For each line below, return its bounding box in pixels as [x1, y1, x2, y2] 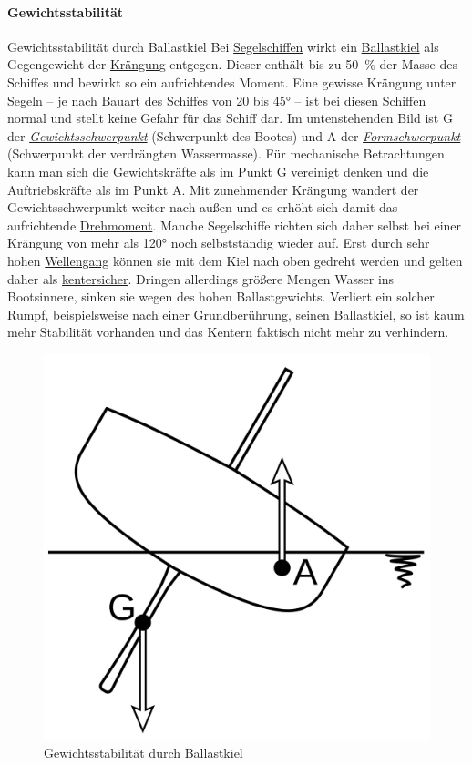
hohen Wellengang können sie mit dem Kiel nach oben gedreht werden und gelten [7, 250, 463, 270]
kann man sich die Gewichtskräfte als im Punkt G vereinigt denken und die [7, 161, 429, 180]
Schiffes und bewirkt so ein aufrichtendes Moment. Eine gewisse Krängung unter [7, 72, 457, 91]
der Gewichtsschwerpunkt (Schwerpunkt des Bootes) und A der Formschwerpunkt [7, 126, 461, 145]
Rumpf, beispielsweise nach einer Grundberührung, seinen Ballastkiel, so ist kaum [7, 304, 465, 323]
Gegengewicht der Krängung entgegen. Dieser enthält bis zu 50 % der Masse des [7, 55, 457, 74]
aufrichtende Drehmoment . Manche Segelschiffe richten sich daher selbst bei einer [7, 215, 462, 234]
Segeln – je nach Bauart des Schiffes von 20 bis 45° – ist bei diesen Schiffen [7, 90, 426, 109]
